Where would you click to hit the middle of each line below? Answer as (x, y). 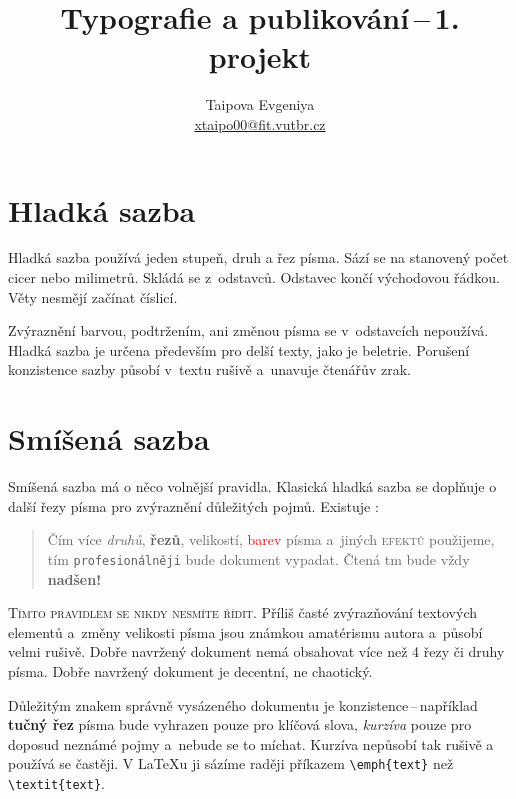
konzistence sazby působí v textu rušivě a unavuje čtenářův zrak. (209, 369)
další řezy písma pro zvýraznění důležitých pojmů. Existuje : (193, 505)
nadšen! (74, 578)
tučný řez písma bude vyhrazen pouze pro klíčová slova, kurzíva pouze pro (240, 724)
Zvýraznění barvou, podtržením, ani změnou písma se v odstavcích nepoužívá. (248, 330)
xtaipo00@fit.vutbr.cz (260, 123)
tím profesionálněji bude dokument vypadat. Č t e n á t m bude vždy (258, 558)
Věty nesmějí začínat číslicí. (93, 296)
